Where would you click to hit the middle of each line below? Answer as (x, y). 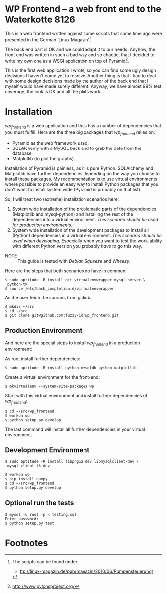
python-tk (17, 284)
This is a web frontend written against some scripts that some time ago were (83, 33)
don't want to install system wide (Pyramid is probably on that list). (73, 189)
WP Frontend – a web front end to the (83, 9)
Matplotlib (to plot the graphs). (43, 158)
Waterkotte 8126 (40, 20)
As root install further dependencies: (43, 359)
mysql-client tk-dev (29, 466)
